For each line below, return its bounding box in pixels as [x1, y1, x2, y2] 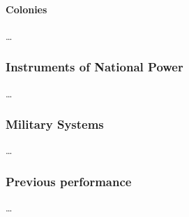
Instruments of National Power [6, 58, 183, 76]
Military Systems [6, 115, 104, 133]
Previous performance [6, 172, 132, 190]
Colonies [6, 1, 47, 16]
